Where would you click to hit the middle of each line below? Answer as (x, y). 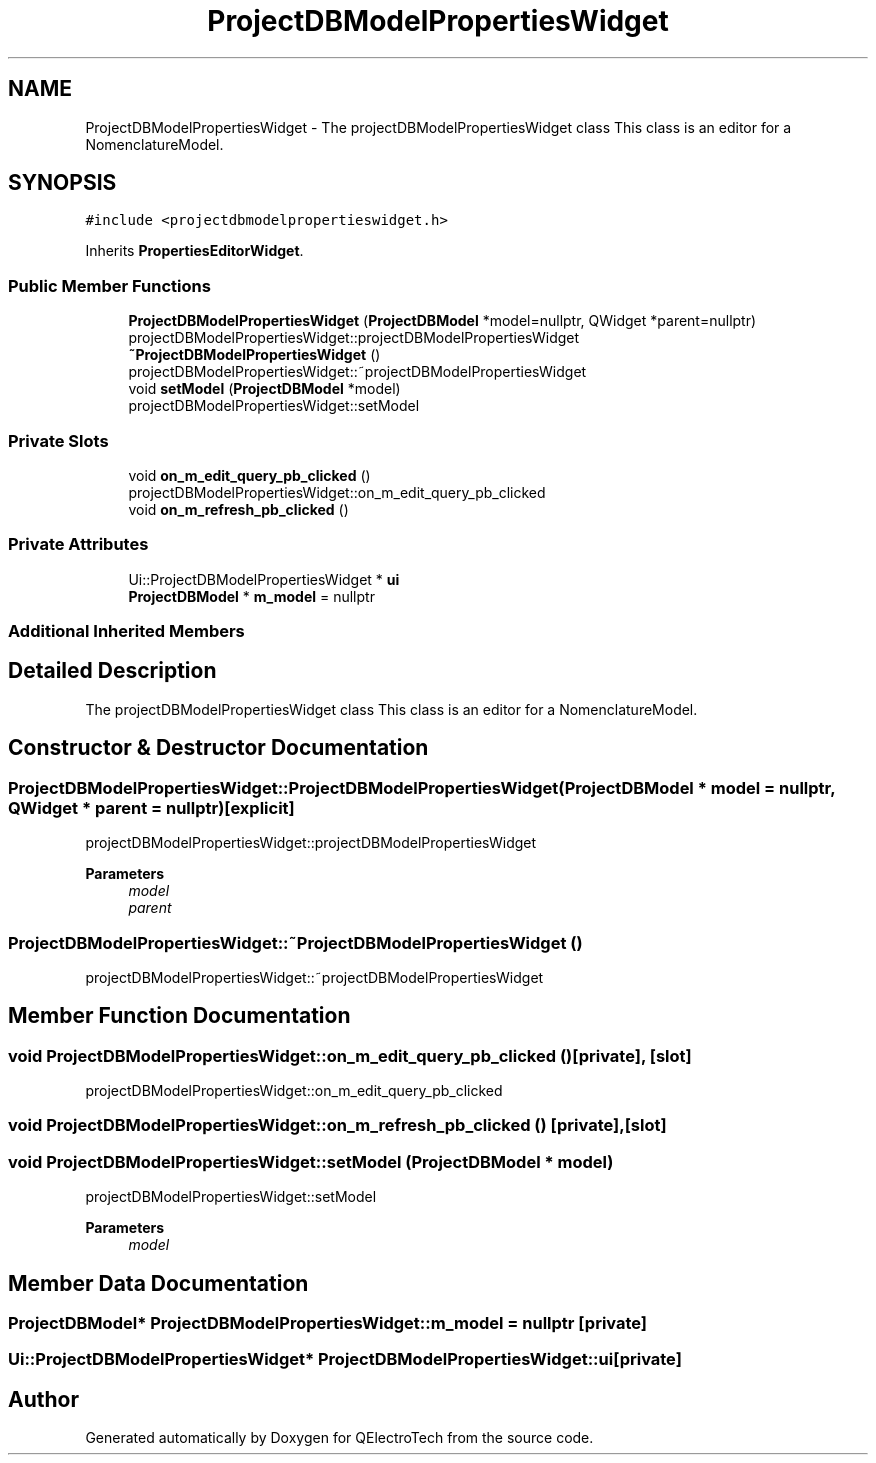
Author (43, 1399)
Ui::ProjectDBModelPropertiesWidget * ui (264, 579)
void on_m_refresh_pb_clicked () (238, 509)
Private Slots (58, 440)
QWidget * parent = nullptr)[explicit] (151, 807)
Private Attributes (78, 544)
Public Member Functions (109, 285)
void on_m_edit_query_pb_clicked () (249, 475)
